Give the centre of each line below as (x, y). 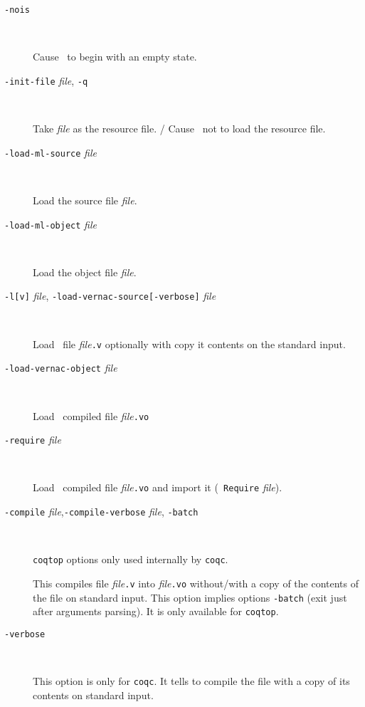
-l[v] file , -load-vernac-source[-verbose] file (110, 296)
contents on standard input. (93, 695)
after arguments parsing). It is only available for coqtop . (156, 611)
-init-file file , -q (46, 80)
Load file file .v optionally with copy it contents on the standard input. (189, 344)
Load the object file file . (85, 272)
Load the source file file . (85, 200)
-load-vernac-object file (61, 368)
